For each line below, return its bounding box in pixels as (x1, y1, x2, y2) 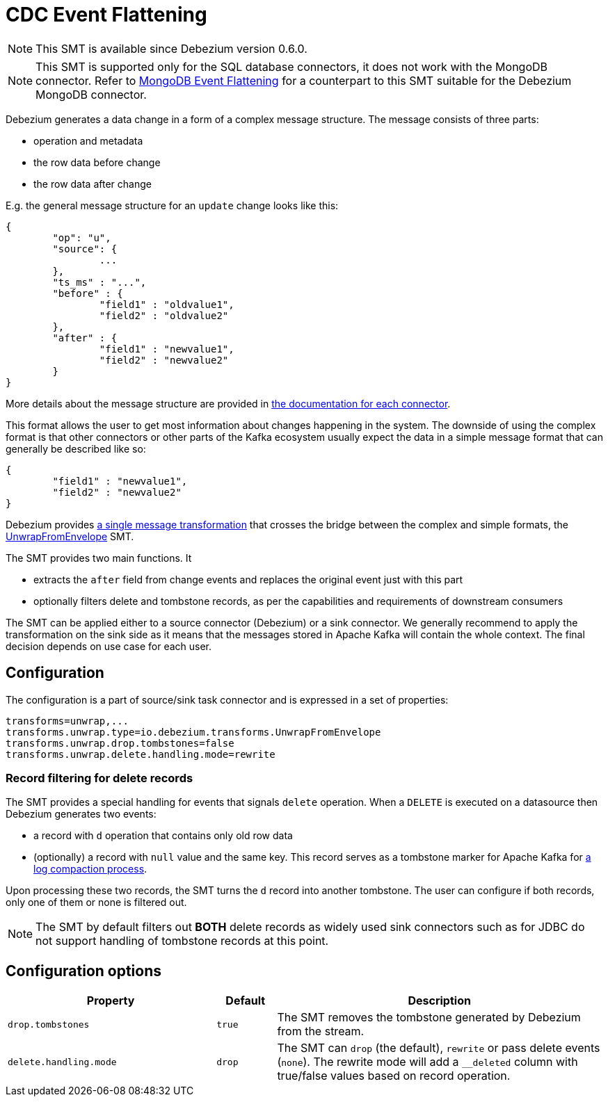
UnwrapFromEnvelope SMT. (6, 530, 134, 542)
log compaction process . (33, 863, 147, 875)
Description (408, 994, 471, 1008)
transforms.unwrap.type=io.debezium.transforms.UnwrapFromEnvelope (6, 726, 381, 738)
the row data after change (33, 177, 152, 190)
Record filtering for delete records (6, 770, 193, 785)
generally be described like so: (6, 442, 146, 455)
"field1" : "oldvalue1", (99, 298, 234, 310)
